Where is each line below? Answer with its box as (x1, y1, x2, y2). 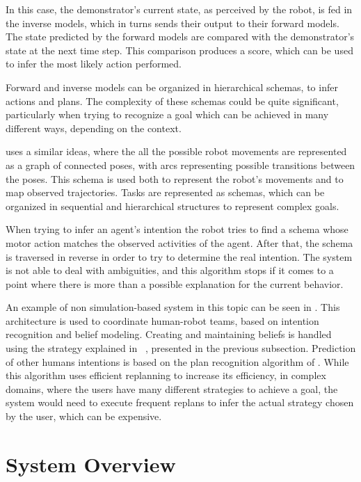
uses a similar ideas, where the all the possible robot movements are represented (6, 144, 347, 159)
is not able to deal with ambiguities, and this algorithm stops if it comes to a (6, 263, 334, 278)
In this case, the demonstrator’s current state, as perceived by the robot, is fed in (6, 2, 353, 16)
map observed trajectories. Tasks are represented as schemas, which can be (6, 185, 325, 200)
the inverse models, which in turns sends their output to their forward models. (6, 15, 339, 30)
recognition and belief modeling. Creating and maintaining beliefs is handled (6, 327, 332, 342)
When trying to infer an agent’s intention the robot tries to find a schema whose (6, 222, 348, 236)
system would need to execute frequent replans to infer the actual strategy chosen (6, 395, 354, 410)
